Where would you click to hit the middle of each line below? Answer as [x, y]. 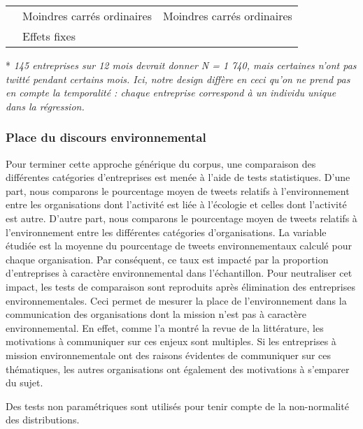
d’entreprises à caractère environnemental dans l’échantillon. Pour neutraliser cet [179, 273]
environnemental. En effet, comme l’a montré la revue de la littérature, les [165, 327]
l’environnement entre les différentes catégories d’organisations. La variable [166, 232]
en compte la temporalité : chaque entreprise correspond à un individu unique [171, 93]
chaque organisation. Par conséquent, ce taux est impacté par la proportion [167, 259]
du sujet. [24, 383]
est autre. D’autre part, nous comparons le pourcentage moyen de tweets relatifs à [181, 218]
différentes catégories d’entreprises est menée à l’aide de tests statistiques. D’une [178, 177]
